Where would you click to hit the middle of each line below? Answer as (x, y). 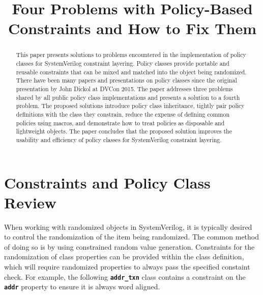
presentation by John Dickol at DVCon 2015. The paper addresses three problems (124, 88)
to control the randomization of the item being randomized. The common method (132, 237)
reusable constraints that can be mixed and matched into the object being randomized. (131, 72)
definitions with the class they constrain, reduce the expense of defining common (123, 114)
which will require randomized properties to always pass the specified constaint (127, 267)
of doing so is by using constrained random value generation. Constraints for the (129, 246)
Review (30, 202)
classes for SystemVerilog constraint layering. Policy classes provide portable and (123, 63)
